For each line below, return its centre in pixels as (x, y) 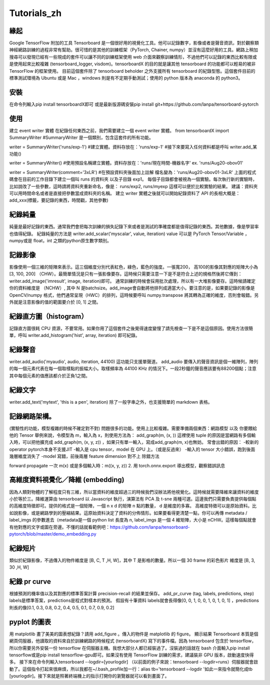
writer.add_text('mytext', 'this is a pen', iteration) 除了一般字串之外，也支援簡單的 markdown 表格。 (111, 402)
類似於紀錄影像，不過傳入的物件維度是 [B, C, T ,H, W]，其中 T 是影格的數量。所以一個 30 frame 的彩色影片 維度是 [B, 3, (132, 560)
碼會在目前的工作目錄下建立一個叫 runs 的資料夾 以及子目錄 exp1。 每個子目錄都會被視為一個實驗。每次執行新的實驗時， (133, 179)
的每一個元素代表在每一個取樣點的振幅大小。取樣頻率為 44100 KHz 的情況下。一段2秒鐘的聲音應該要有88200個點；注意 (133, 369)
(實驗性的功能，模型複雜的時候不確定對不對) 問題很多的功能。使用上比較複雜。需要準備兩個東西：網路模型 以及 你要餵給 (133, 428)
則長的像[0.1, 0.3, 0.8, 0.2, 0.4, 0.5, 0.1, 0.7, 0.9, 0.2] (62, 607)
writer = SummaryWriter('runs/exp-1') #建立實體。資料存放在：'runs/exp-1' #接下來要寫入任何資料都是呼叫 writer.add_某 (133, 147)
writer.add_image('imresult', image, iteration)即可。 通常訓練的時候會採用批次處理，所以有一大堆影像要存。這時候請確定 (132, 281)
